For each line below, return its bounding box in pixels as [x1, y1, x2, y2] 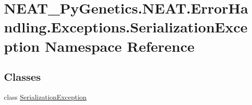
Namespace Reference [45, 36, 195, 56]
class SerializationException [4, 91, 87, 102]
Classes [4, 69, 41, 84]
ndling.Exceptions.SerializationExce [4, 17, 248, 37]
